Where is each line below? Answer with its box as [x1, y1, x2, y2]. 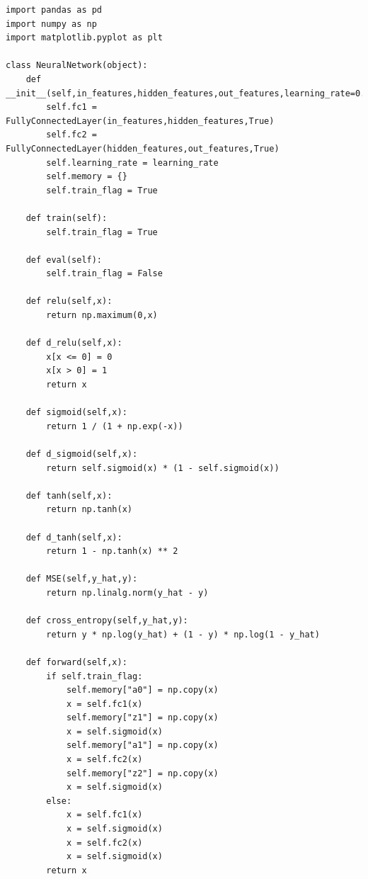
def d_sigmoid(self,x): [25, 449, 138, 459]
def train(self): [25, 212, 108, 223]
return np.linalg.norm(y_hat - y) [46, 587, 209, 598]
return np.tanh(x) [46, 504, 132, 515]
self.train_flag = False [46, 268, 163, 279]
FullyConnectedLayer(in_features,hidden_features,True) [6, 115, 275, 126]
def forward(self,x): [25, 657, 127, 667]
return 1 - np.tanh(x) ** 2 [46, 546, 178, 557]
